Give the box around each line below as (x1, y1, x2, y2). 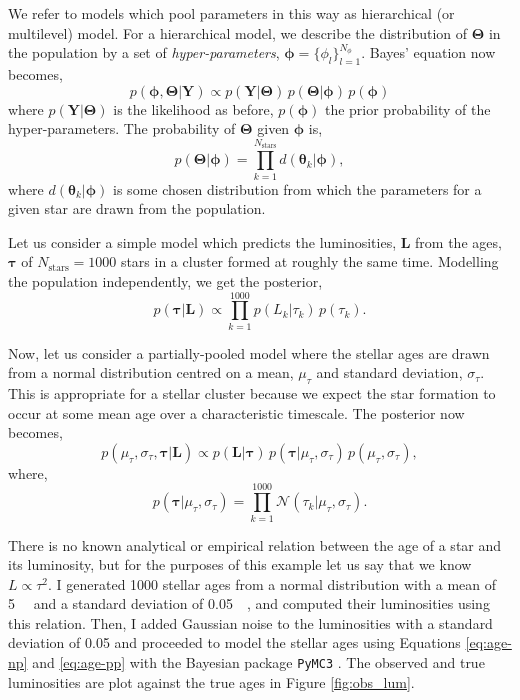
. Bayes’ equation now (361, 42, 496, 63)
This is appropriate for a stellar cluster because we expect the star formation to (8, 383, 496, 404)
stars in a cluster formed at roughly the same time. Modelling (120, 251, 499, 272)
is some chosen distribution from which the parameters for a (113, 178, 482, 199)
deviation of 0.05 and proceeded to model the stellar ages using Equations (8, 632, 461, 653)
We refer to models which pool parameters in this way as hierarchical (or (8, 3, 455, 23)
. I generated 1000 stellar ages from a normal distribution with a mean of (48, 573, 497, 594)
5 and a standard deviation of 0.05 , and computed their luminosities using (8, 593, 490, 614)
